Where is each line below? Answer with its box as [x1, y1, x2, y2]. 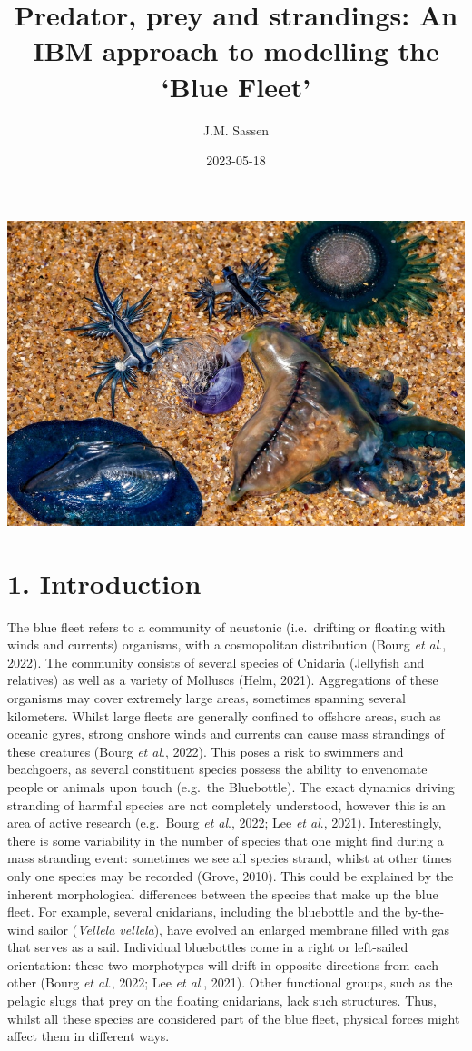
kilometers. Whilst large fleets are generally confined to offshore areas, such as [7, 706, 441, 725]
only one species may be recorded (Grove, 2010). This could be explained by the [7, 866, 454, 885]
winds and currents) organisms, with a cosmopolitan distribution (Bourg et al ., [7, 635, 447, 654]
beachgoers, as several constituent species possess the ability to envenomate [7, 759, 428, 778]
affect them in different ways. [7, 1026, 170, 1046]
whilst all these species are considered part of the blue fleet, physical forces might [7, 1008, 460, 1027]
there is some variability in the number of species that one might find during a [7, 830, 444, 849]
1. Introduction [7, 564, 202, 601]
